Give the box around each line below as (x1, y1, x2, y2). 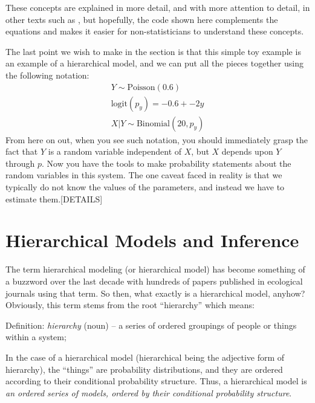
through (5, 156, 35, 169)
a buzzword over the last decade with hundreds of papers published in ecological (5, 274, 303, 287)
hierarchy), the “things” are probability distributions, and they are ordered (5, 363, 283, 375)
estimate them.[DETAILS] (5, 192, 103, 205)
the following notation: (5, 68, 89, 81)
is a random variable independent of (48, 145, 182, 158)
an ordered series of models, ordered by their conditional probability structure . (5, 386, 292, 399)
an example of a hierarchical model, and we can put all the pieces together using (5, 57, 304, 69)
